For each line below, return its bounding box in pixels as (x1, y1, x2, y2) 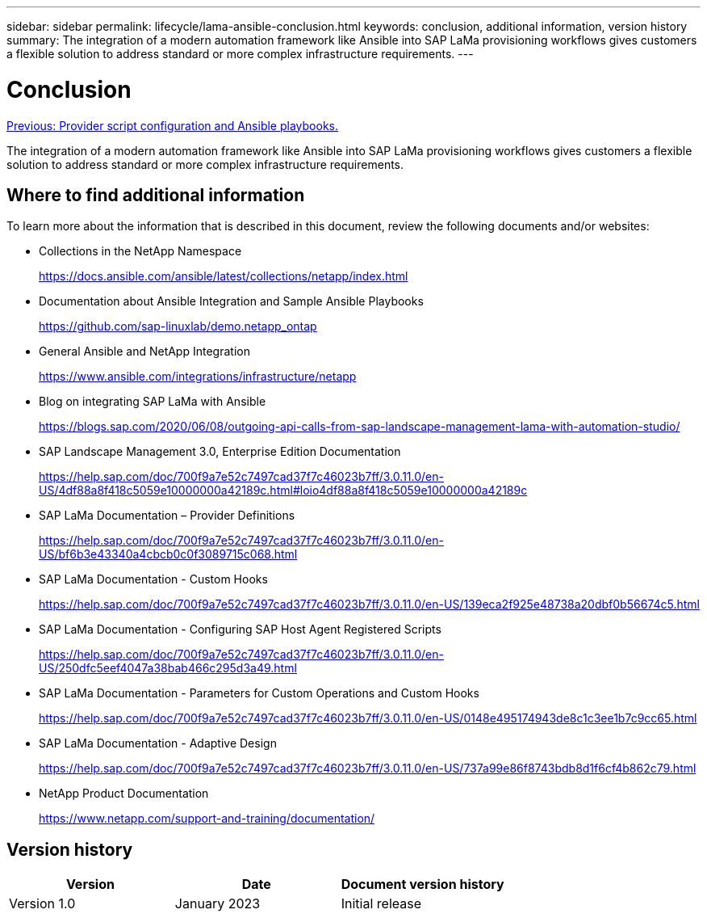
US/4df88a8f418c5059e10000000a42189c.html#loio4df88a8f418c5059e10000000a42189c (39, 483, 528, 498)
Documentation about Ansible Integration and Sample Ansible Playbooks (39, 294, 424, 309)
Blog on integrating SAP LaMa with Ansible (39, 394, 266, 409)
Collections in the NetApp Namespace (39, 244, 242, 259)
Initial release (341, 895, 422, 912)
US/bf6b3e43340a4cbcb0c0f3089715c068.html (39, 547, 298, 562)
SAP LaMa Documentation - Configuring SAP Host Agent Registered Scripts (39, 622, 441, 637)
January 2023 (174, 895, 261, 912)
